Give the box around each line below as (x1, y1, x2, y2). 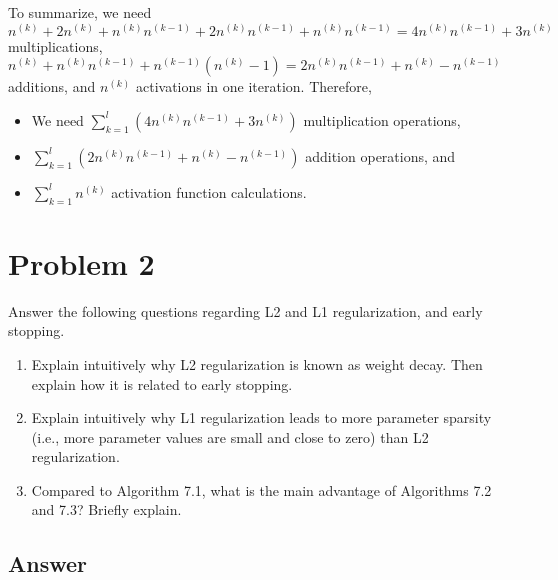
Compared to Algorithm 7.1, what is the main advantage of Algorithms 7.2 (31, 479, 492, 500)
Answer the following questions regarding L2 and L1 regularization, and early (8, 300, 483, 321)
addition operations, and (305, 145, 456, 166)
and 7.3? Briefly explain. (31, 499, 182, 520)
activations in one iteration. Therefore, (135, 76, 372, 97)
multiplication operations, (303, 109, 461, 130)
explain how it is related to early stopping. (31, 373, 293, 394)
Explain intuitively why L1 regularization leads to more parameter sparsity (31, 407, 492, 428)
